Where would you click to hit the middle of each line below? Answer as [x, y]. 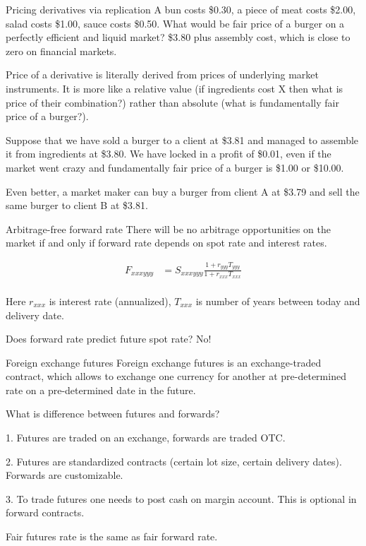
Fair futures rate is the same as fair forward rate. [112, 536]
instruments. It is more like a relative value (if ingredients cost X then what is [175, 88]
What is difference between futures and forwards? [113, 414]
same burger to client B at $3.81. [77, 205]
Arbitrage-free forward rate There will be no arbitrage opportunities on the [168, 229]
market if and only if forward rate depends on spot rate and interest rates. [166, 243]
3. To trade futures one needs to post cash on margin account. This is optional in [181, 498]
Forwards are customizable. [65, 475]
